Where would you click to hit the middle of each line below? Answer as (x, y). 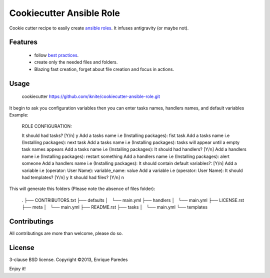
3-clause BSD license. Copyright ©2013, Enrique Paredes (68, 259)
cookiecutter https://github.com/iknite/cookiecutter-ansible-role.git (91, 96)
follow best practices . (56, 55)
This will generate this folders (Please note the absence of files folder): (82, 189)
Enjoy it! (17, 269)
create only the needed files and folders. (76, 62)
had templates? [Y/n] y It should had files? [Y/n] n (73, 177)
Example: (19, 114)
